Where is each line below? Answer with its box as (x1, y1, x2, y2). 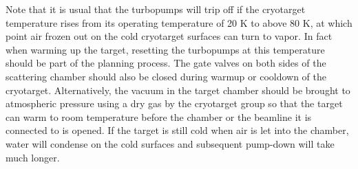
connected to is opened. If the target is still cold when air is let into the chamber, (6, 123, 349, 137)
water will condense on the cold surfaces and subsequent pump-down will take (6, 136, 335, 150)
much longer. (6, 150, 60, 164)
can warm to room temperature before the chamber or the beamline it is (6, 109, 312, 124)
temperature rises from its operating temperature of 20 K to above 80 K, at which (6, 15, 352, 30)
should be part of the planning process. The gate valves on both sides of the (6, 56, 326, 70)
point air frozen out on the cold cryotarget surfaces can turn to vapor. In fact (6, 29, 333, 43)
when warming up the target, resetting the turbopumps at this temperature (6, 42, 325, 56)
